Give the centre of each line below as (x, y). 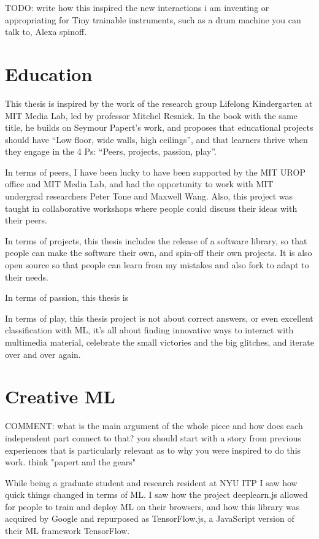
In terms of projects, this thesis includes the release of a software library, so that (156, 240)
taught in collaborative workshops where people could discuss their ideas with (151, 208)
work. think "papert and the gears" (70, 462)
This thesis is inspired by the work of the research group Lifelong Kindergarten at (159, 103)
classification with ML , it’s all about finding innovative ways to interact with (149, 330)
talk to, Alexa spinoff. (46, 32)
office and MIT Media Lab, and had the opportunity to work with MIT (139, 184)
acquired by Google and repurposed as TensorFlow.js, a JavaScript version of (150, 518)
